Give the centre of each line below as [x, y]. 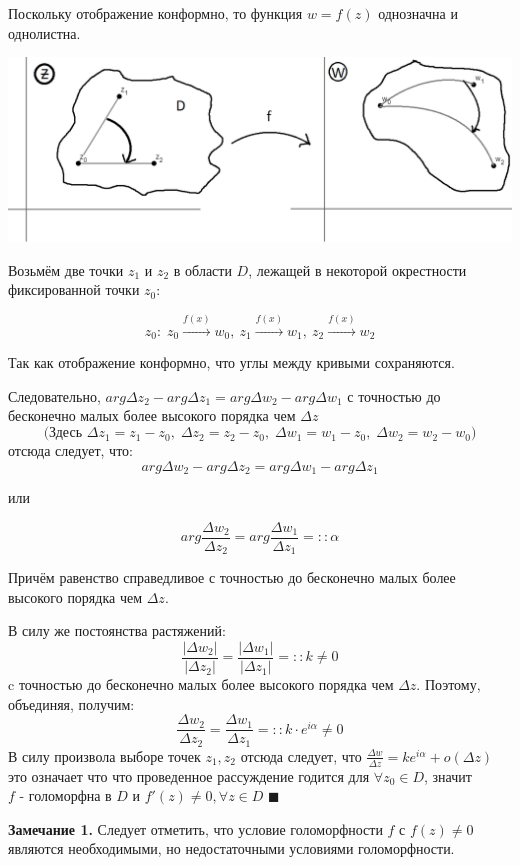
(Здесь [63, 433]
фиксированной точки [74, 289]
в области [202, 269]
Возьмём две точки [66, 269]
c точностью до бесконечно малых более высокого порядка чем [201, 684]
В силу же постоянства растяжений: [117, 630]
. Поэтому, [448, 684]
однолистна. [44, 32]
